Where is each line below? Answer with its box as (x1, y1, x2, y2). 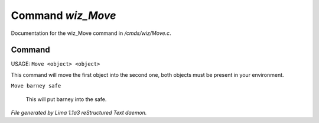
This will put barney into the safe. (25, 95, 107, 103)
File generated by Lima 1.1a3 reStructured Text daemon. (11, 109, 147, 116)
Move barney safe (11, 83, 61, 89)
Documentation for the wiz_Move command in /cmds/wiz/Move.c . (11, 30, 171, 37)
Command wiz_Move (11, 9, 116, 22)
